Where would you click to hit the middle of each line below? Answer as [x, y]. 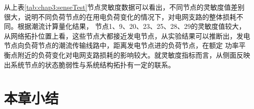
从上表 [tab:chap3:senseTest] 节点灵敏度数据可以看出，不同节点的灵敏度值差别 [124, 7]
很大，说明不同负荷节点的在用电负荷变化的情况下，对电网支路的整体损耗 [120, 16]
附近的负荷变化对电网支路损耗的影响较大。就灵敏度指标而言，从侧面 [127, 54]
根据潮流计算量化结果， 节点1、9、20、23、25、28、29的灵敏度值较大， [131, 26]
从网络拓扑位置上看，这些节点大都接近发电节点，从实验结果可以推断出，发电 [127, 35]
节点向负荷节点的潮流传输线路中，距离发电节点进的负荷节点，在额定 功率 [121, 45]
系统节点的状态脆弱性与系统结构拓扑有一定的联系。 [93, 64]
